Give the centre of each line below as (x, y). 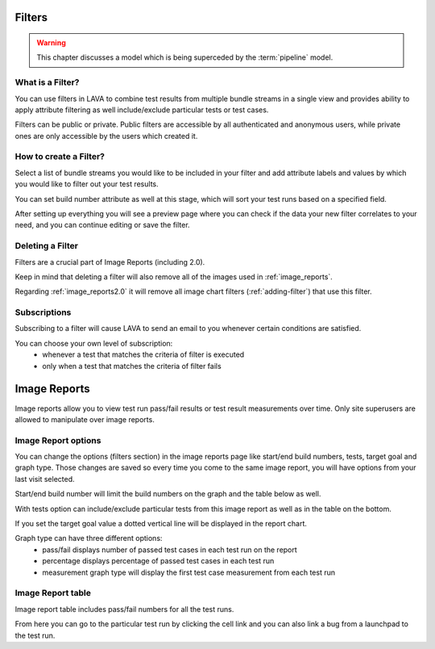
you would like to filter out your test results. (87, 184)
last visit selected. (45, 479)
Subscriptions (43, 312)
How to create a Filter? (60, 157)
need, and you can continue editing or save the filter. (102, 225)
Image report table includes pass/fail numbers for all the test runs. (124, 609)
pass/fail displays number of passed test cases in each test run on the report (170, 550)
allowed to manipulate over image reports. (85, 419)
